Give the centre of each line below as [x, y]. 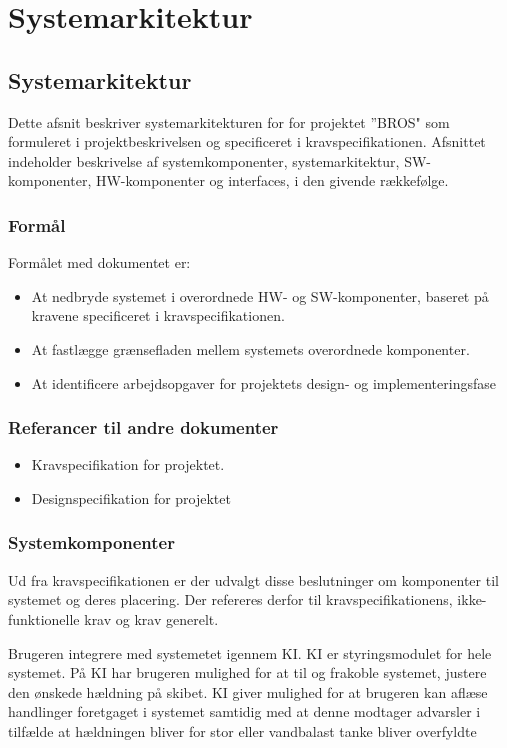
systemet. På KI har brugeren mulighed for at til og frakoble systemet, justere [247, 672]
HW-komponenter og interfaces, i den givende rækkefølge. [272, 180]
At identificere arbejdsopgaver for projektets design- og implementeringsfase [263, 382]
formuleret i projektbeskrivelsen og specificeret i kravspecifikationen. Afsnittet [247, 141]
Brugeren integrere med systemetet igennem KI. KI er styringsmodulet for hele [250, 652]
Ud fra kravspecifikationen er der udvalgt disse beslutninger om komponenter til [253, 579]
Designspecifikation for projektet [131, 497]
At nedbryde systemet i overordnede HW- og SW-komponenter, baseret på [260, 295]
